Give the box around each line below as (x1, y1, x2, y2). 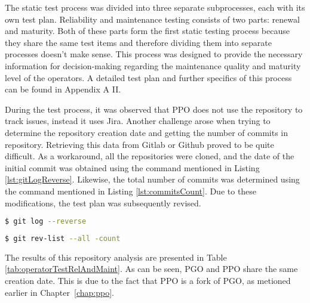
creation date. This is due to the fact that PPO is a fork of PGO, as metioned (5, 274, 291, 287)
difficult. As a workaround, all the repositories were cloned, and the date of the (5, 150, 294, 162)
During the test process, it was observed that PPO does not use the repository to (5, 103, 303, 115)
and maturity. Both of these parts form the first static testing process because (5, 24, 290, 37)
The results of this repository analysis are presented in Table (5, 251, 227, 263)
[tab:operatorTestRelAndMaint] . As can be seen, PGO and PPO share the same (5, 262, 298, 275)
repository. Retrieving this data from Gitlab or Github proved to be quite (5, 138, 274, 150)
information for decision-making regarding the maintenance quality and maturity (5, 59, 301, 72)
